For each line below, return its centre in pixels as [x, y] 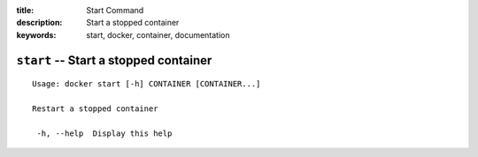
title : [25, 10]
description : [39, 23]
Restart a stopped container [95, 108]
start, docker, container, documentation [158, 34]
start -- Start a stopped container [114, 60]
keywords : [36, 34]
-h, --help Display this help [104, 133]
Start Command [115, 10]
